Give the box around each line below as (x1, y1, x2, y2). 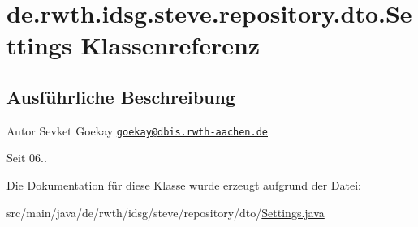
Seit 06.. (6, 149, 47, 166)
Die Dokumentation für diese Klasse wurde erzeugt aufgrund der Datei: (6, 177, 361, 194)
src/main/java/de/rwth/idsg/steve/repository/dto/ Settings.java (6, 203, 325, 221)
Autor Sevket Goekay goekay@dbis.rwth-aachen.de (6, 122, 268, 139)
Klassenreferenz (80, 28, 261, 62)
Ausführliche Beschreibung (6, 84, 235, 109)
